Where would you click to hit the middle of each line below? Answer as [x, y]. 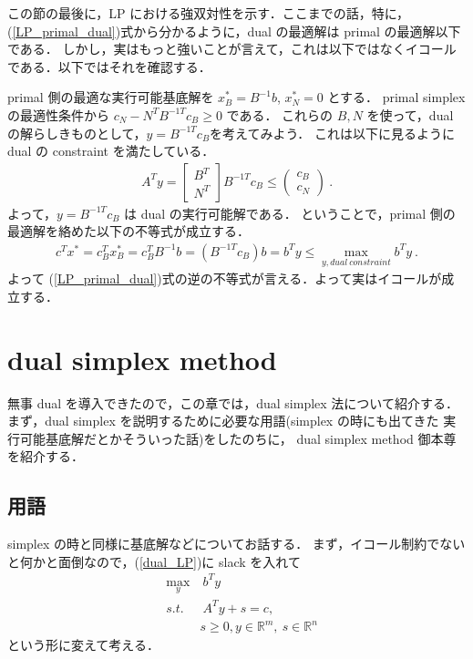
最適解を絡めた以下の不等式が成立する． [129, 231]
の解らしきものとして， [77, 133]
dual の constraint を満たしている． [111, 151]
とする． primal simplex [396, 97]
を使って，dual [410, 114]
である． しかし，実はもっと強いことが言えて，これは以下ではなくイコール [232, 49]
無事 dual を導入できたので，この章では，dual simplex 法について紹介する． [233, 402]
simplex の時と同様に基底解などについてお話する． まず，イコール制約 [217, 544]
